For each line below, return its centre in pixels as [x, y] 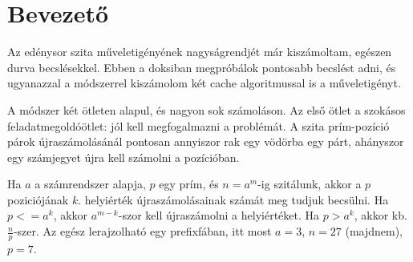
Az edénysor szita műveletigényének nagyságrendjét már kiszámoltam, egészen [200, 52]
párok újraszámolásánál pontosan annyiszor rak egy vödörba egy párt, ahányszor [206, 141]
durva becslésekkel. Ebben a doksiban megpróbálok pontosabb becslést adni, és [202, 67]
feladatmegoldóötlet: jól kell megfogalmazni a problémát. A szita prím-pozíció [198, 125]
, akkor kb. [381, 215]
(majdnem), [374, 231]
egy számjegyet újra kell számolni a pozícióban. [123, 157]
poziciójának [38, 199]
